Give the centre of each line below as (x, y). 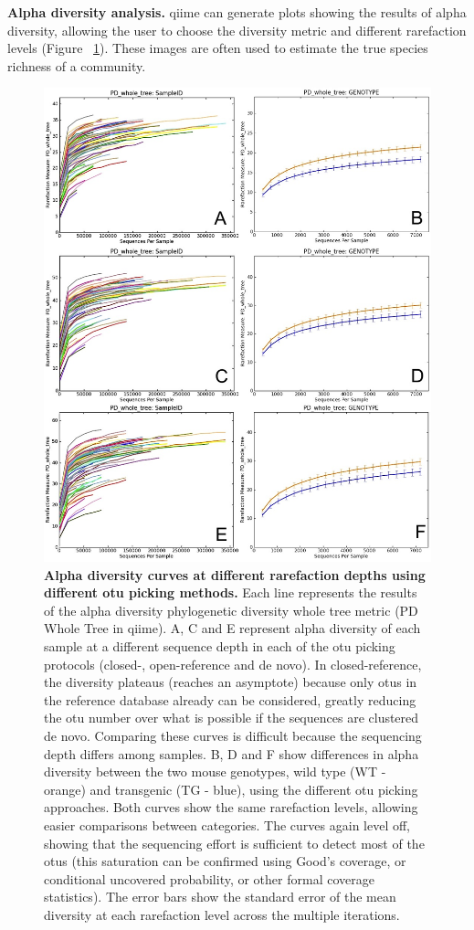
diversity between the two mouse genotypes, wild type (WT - (215, 771)
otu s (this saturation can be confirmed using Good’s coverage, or (225, 861)
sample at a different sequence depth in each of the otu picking (220, 646)
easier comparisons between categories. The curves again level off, (227, 825)
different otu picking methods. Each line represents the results (231, 592)
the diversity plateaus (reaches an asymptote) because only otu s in (231, 682)
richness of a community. (77, 65)
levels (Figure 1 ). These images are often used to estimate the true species (218, 48)
